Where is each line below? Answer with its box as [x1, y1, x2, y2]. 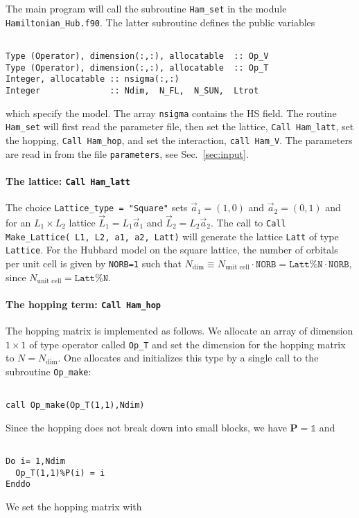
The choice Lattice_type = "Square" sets [6, 200, 188, 215]
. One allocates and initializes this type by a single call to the [58, 350, 319, 365]
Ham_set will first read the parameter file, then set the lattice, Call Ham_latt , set [6, 119, 354, 134]
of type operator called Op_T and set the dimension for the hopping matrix [29, 337, 346, 351]
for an [6, 215, 31, 229]
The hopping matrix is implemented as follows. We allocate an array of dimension [6, 323, 353, 338]
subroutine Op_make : [6, 364, 91, 378]
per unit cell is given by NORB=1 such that [6, 256, 182, 270]
